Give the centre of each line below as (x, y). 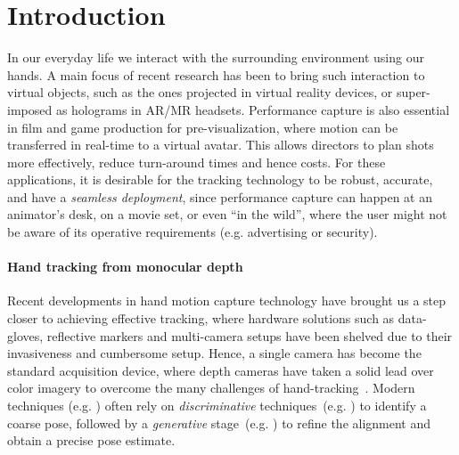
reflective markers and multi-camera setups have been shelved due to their (250, 335)
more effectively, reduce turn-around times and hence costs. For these (197, 162)
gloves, (25, 335)
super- (413, 92)
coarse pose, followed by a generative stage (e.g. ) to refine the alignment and (219, 422)
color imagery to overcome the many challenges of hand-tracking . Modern (211, 388)
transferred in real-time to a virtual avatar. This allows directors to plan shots (221, 145)
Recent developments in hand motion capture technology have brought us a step (227, 301)
